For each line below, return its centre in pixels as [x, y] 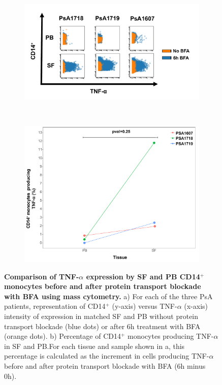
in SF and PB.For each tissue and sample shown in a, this [94, 346]
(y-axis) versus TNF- [145, 306]
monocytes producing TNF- [171, 336]
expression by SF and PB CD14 [143, 276]
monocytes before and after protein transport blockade [103, 286]
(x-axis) [196, 306]
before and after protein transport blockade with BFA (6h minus [105, 365]
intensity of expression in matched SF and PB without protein [101, 316]
